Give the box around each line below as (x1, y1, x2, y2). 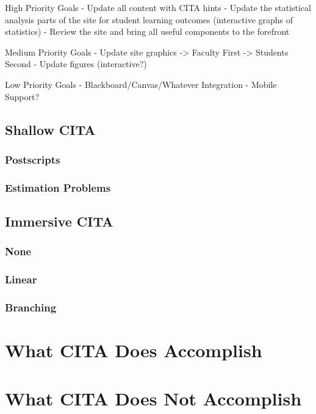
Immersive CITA (5, 212, 113, 231)
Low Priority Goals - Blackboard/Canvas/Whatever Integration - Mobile (5, 78, 277, 90)
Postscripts (5, 151, 60, 167)
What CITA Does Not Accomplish (5, 385, 302, 410)
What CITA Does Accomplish (5, 338, 262, 363)
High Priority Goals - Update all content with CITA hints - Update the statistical (5, 1, 311, 13)
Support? (5, 90, 40, 103)
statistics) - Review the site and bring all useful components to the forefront (5, 25, 290, 38)
